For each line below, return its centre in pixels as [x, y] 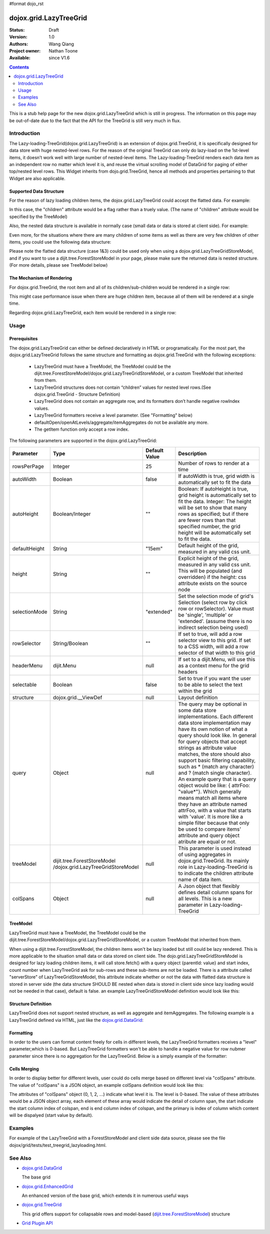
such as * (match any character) [216, 767]
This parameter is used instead [214, 848]
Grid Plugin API [37, 1223]
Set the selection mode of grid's [216, 596]
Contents [19, 67]
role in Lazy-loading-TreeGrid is [215, 867]
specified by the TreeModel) [38, 216]
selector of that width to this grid [216, 653]
